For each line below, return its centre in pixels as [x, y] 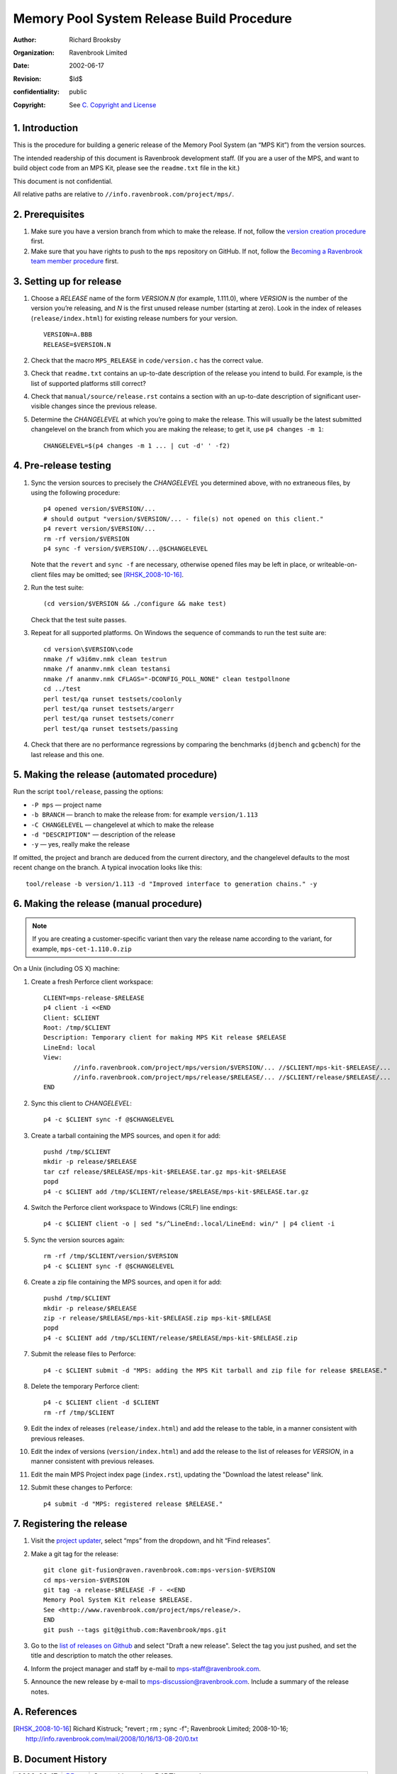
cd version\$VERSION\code [89, 649]
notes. [40, 1692]
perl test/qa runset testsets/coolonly [113, 699]
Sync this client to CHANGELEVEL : [82, 1103]
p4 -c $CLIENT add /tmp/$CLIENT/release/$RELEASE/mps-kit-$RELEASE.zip [170, 1338]
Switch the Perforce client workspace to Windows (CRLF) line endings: [134, 1207]
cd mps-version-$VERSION [86, 1580]
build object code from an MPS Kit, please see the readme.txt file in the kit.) [127, 168]
